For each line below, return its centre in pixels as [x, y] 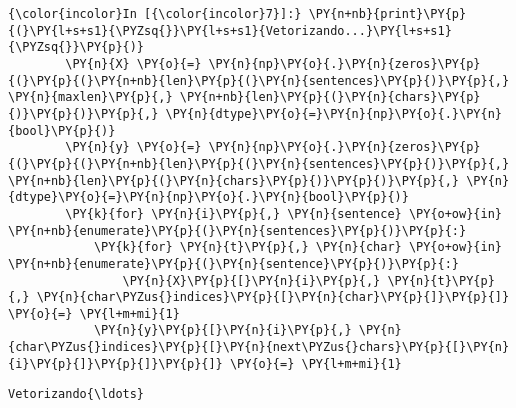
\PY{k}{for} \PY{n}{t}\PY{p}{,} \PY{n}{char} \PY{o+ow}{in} [297, 247]
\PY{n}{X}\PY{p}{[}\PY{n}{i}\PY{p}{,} [251, 280]
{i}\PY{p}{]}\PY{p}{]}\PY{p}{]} [115, 363]
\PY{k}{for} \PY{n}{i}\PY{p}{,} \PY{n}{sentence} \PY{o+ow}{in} [283, 213]
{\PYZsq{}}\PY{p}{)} [76, 47]
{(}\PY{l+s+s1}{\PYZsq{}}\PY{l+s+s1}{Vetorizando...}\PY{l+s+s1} [230, 30]
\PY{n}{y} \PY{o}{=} [133, 147]
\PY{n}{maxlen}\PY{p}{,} [90, 97]
